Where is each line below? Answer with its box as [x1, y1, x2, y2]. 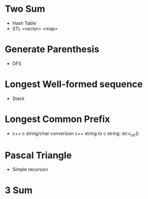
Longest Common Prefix [5, 113, 111, 125]
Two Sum [5, 3, 46, 15]
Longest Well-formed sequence [5, 78, 143, 90]
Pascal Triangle [5, 149, 72, 161]
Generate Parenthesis [5, 44, 99, 55]
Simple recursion [12, 166, 48, 172]
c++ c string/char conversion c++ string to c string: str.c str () [12, 130, 139, 137]
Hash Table [12, 20, 36, 26]
